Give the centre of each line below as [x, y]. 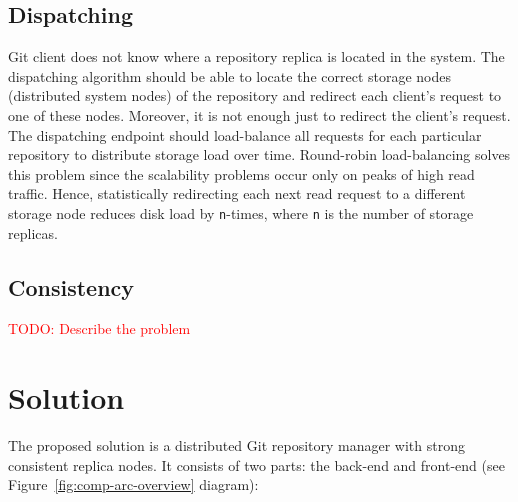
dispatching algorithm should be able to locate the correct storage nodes [230, 75]
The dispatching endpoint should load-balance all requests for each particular [245, 134]
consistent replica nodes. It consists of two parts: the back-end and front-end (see [256, 464]
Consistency [71, 286]
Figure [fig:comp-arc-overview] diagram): [133, 484]
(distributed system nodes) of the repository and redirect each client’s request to [255, 95]
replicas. [33, 232]
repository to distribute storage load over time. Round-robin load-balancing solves [259, 154]
